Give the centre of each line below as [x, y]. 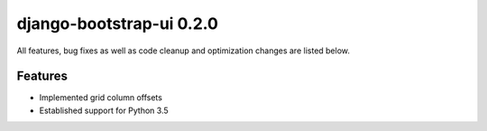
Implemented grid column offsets [101, 98]
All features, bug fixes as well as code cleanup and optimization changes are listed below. [184, 51]
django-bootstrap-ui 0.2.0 [117, 23]
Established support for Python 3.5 [104, 110]
